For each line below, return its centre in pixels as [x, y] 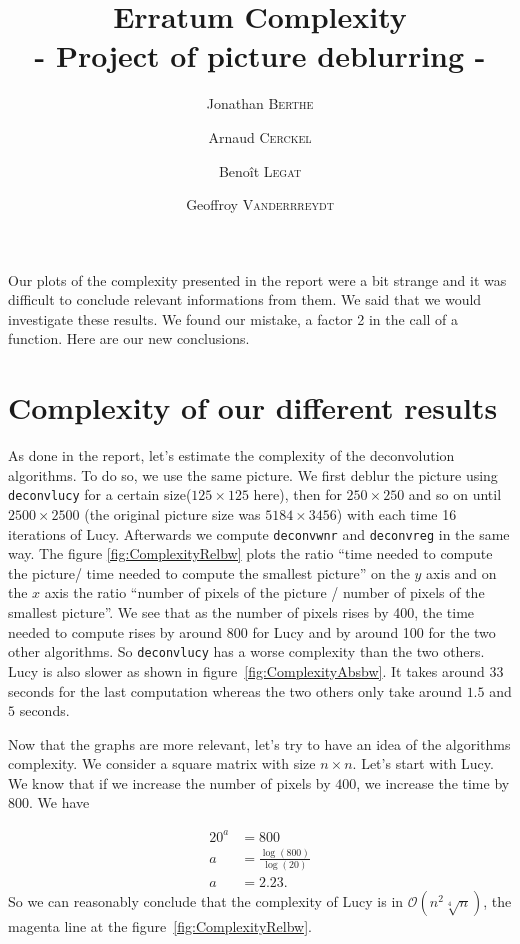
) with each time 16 [396, 514]
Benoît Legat [260, 170]
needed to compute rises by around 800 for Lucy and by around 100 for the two [252, 631]
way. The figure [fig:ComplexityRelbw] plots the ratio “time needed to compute [250, 553]
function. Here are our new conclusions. [129, 338]
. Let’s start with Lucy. [423, 763]
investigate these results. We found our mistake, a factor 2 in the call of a [233, 318]
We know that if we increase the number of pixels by [169, 782]
